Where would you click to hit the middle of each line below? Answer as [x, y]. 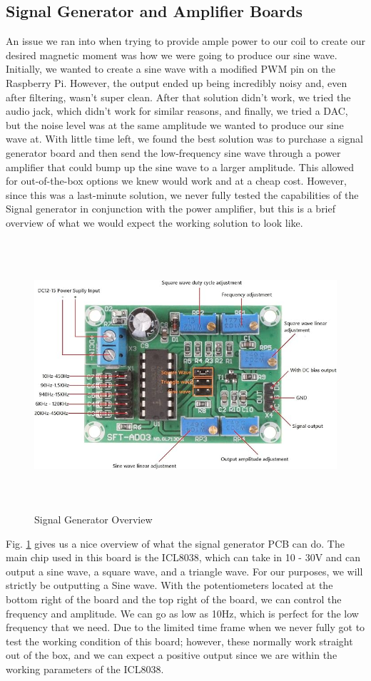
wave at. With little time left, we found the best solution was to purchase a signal [184, 139]
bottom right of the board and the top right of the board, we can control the [174, 599]
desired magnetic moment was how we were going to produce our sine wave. [172, 55]
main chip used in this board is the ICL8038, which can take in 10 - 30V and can [183, 557]
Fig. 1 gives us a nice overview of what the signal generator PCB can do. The [175, 543]
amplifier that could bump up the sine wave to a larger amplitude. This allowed [180, 167]
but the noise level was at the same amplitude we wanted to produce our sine [175, 124]
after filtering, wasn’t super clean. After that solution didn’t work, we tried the [178, 97]
